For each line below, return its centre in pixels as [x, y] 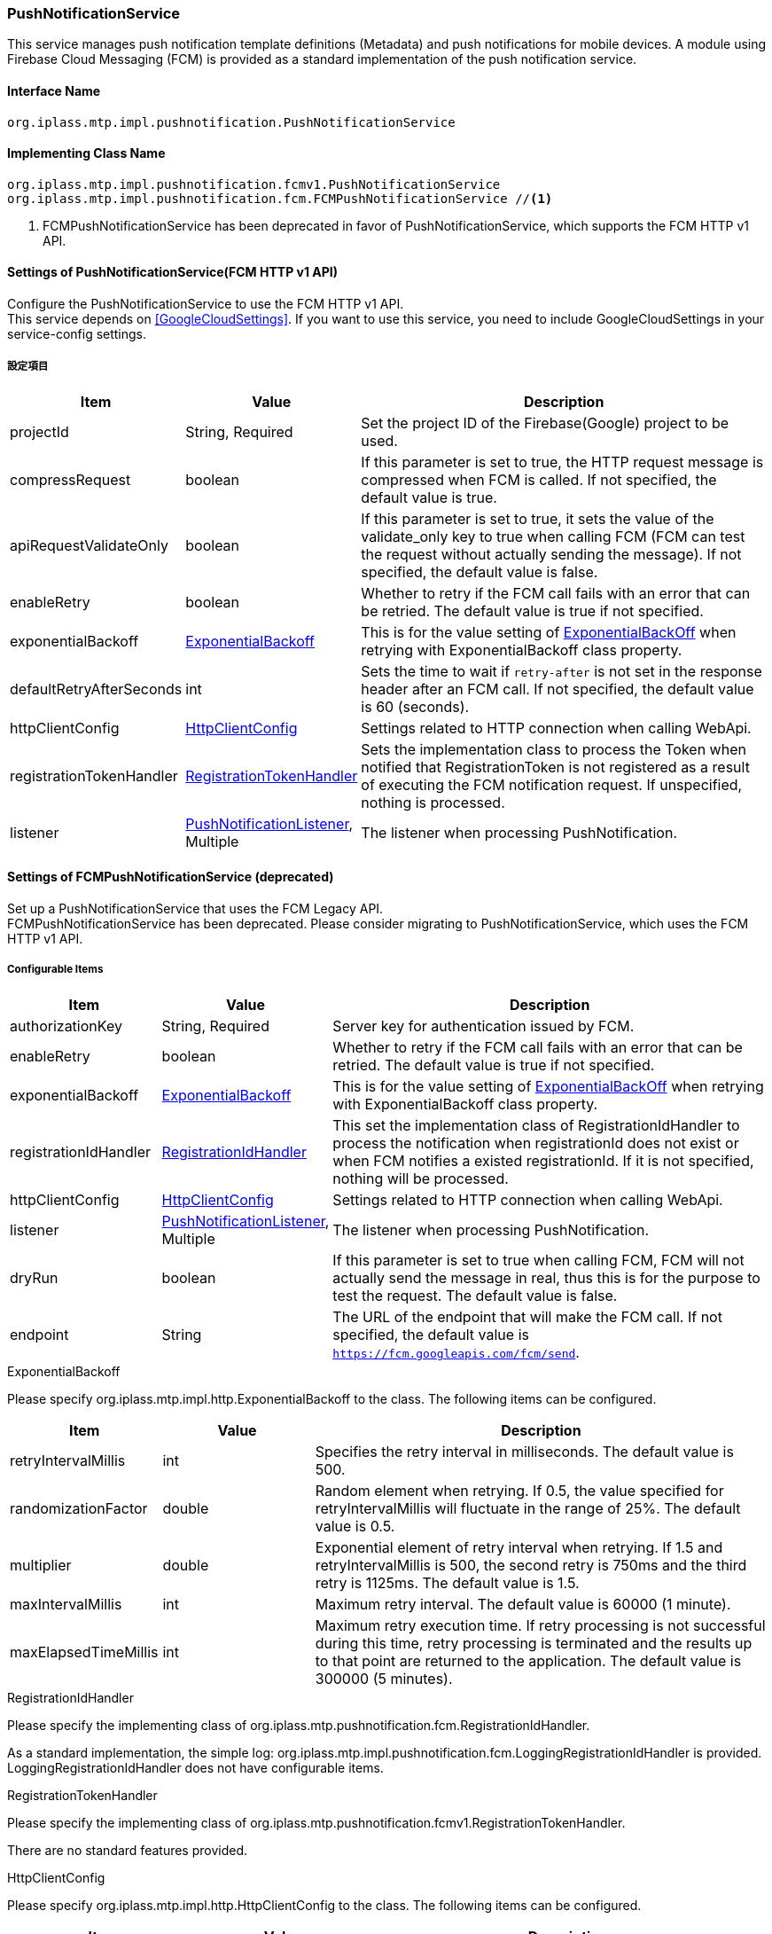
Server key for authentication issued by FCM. [483, 1026]
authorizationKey [66, 1026]
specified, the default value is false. [480, 572]
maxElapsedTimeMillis [84, 1652]
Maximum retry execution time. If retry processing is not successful [540, 1625]
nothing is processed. [433, 802]
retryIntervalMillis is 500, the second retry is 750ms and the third [531, 1565]
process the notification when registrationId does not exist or [536, 1143]
